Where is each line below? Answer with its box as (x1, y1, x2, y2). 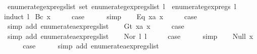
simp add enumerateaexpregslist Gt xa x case (7, 21, 184, 31)
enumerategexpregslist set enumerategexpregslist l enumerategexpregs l (7, 1, 236, 11)
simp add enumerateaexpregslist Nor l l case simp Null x (7, 30, 253, 41)
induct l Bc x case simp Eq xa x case (4, 11, 197, 21)
